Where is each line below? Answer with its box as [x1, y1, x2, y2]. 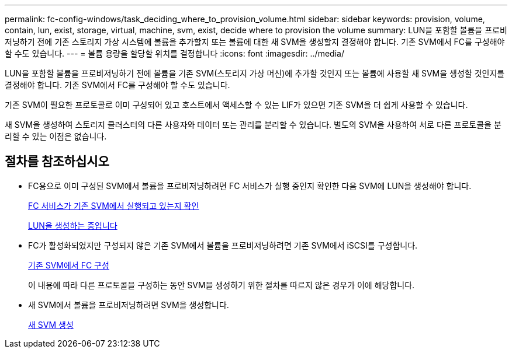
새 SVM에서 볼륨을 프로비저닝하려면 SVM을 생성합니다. [28, 299, 229, 310]
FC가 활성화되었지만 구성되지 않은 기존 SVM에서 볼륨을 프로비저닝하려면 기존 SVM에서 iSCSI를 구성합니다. [28, 240, 418, 250]
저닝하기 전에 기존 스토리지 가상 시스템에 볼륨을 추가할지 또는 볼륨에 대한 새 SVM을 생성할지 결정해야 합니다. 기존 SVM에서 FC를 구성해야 [5, 37, 505, 47]
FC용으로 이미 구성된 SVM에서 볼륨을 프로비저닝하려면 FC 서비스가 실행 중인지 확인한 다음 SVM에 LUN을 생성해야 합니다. [28, 180, 472, 191]
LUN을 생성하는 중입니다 [28, 220, 117, 230]
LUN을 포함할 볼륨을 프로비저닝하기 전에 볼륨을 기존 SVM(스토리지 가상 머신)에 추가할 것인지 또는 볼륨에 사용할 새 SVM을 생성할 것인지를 [5, 68, 505, 78]
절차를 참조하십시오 [5, 154, 109, 169]
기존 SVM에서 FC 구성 [28, 260, 109, 270]
